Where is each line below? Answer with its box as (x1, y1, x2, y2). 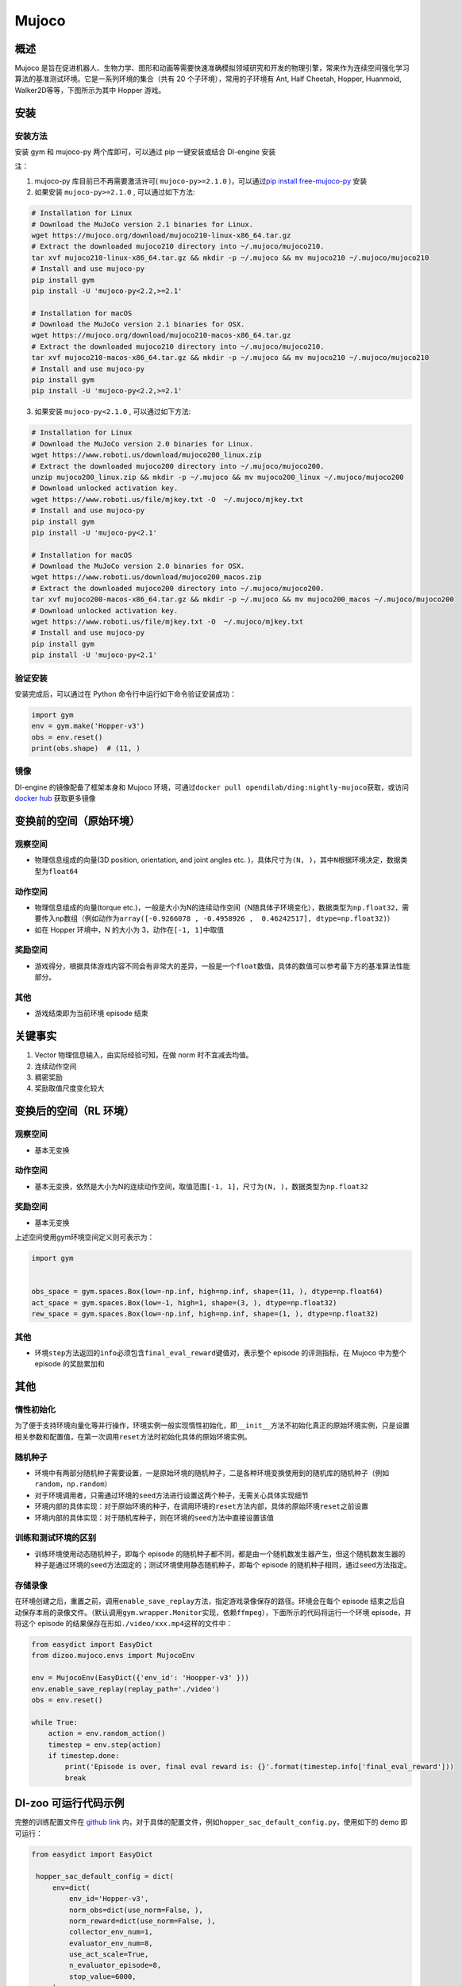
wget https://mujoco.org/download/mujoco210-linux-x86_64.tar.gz (31, 230, 291, 240)
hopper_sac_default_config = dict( (36, 1872, 175, 1881)
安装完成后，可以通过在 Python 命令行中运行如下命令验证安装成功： (14, 689, 237, 698)
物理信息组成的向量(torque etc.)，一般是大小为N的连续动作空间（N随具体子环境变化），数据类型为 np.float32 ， (34, 902, 402, 912)
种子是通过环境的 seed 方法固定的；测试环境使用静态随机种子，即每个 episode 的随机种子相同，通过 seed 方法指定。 (34, 1560, 411, 1570)
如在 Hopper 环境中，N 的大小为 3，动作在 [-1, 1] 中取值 (34, 925, 225, 934)
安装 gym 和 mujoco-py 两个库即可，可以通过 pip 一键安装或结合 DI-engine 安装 (14, 147, 276, 156)
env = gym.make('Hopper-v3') (31, 721, 145, 731)
